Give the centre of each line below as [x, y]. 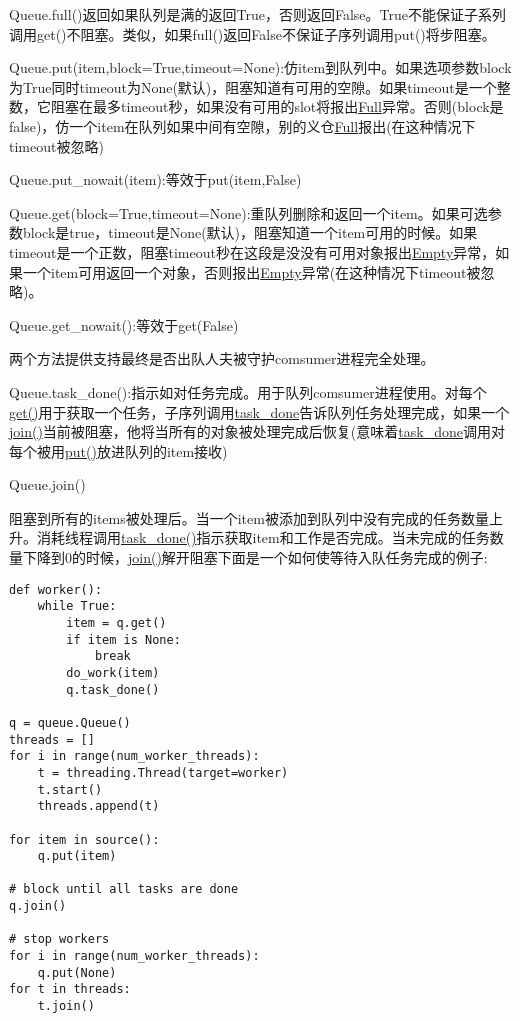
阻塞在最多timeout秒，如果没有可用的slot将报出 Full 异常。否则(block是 [277, 106]
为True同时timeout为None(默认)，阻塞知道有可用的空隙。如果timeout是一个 [253, 86]
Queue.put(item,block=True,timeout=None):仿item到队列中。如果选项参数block [260, 67]
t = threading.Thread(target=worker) [163, 772]
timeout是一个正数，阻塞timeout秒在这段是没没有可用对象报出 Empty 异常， [252, 251]
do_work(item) [113, 672]
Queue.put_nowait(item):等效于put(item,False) [155, 179]
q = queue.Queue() [70, 722]
